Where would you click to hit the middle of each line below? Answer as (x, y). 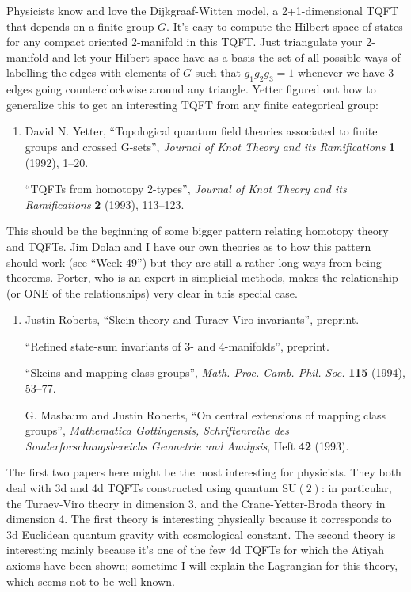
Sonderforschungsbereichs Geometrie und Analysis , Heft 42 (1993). (187, 445)
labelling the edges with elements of (93, 72)
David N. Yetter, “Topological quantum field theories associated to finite (201, 131)
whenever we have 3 (346, 72)
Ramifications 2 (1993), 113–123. (105, 204)
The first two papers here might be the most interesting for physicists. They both (204, 472)
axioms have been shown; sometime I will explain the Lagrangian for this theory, (202, 565)
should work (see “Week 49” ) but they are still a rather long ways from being (194, 262)
